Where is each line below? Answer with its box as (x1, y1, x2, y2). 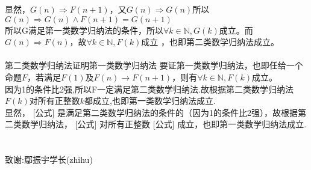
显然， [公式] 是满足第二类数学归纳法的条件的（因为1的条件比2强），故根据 (5, 106, 298, 118)
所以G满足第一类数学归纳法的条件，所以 (5, 23, 163, 36)
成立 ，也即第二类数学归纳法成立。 (141, 35, 280, 48)
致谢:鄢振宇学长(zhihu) (5, 153, 93, 166)
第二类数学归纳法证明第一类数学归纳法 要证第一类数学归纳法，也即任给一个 (5, 59, 303, 71)
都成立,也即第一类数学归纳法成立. (84, 94, 216, 107)
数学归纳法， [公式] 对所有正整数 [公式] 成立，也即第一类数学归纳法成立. (21, 118, 307, 130)
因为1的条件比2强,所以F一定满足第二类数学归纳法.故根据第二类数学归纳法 (5, 82, 294, 95)
